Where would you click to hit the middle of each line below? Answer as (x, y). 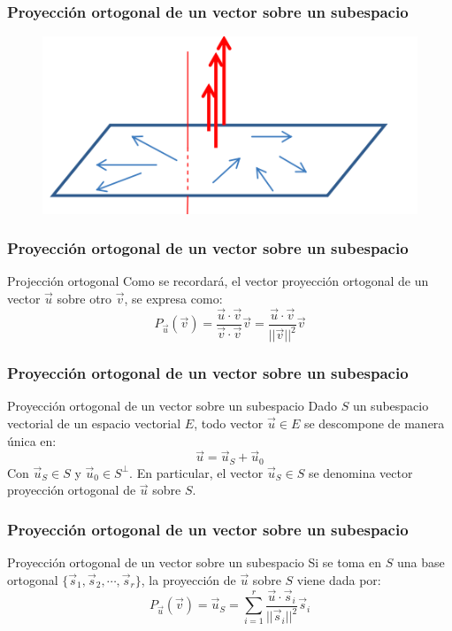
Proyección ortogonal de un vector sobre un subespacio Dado (172, 406)
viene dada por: (339, 579)
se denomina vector (360, 472)
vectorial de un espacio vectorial (94, 423)
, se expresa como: (173, 298)
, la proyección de (188, 579)
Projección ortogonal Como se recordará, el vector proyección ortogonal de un (218, 281)
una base (421, 562)
